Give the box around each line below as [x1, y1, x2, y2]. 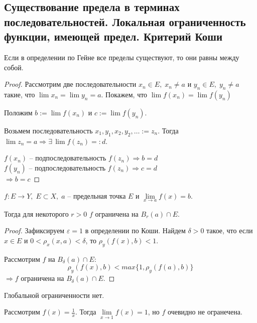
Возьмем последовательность [4, 125, 93, 135]
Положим [4, 107, 33, 117]
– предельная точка [67, 190, 126, 201]
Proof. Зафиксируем [4, 225, 65, 236]
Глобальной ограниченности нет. [4, 289, 104, 300]
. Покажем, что [101, 89, 148, 99]
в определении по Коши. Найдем [85, 225, 186, 236]
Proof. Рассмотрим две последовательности [4, 79, 137, 89]
